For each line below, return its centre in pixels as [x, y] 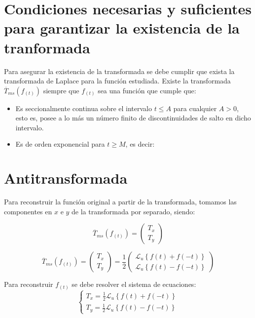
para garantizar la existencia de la [122, 28]
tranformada [47, 47]
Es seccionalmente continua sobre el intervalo [84, 108]
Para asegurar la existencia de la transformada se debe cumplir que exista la [119, 71]
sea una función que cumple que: [147, 90]
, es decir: [140, 144]
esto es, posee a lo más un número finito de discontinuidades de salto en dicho [133, 118]
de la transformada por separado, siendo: [133, 211]
